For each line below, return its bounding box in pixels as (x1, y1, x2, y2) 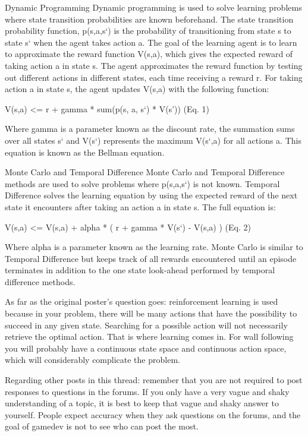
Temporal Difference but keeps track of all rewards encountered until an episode (5, 252, 297, 264)
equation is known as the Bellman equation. (5, 146, 165, 158)
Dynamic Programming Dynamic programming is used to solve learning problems (5, 1, 302, 13)
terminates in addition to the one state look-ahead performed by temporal (5, 264, 275, 276)
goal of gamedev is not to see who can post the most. (5, 420, 199, 432)
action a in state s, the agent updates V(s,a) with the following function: (5, 83, 269, 95)
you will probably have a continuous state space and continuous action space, (5, 342, 287, 354)
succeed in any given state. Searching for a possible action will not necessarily (5, 318, 288, 331)
